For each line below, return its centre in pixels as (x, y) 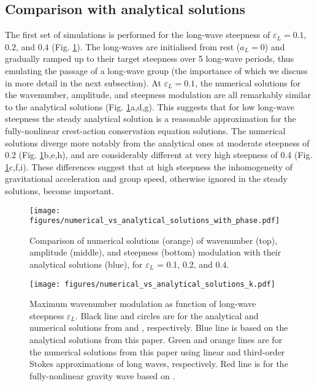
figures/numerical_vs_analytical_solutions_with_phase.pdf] (155, 221)
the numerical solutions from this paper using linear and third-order (157, 351)
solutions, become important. (59, 190)
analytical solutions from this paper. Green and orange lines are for (156, 340)
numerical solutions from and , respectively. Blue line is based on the (159, 327)
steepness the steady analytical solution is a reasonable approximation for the (151, 119)
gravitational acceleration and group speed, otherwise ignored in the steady (146, 179)
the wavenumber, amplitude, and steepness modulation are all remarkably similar (158, 95)
